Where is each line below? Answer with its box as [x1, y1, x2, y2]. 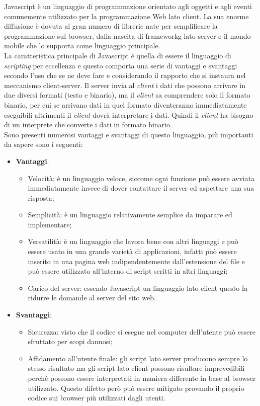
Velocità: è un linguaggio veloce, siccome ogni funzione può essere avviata [28, 173, 255, 183]
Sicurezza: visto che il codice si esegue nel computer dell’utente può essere [28, 326, 255, 337]
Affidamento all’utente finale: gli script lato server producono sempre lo [28, 353, 248, 363]
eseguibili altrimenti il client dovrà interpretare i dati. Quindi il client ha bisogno [4, 109, 253, 120]
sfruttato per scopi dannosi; [28, 336, 113, 347]
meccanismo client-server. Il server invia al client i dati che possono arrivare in [4, 79, 245, 90]
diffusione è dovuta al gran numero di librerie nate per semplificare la [4, 21, 218, 31]
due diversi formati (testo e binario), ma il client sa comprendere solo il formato [4, 90, 250, 100]
